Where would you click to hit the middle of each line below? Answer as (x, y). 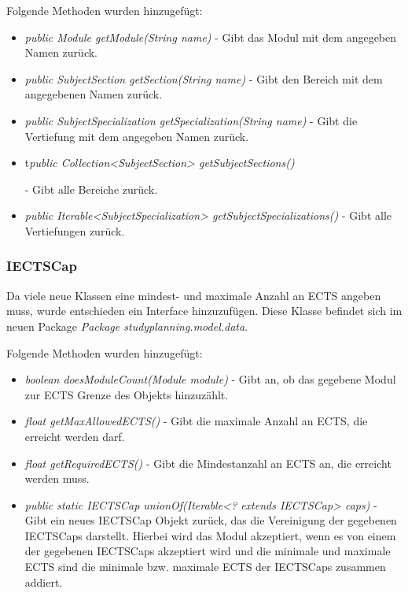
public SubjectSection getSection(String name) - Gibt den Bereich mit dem (204, 78)
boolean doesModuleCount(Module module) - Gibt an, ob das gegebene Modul (210, 379)
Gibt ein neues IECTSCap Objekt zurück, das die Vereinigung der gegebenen (211, 520)
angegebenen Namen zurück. (94, 94)
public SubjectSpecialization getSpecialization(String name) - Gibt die (191, 120)
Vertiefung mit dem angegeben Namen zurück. (137, 136)
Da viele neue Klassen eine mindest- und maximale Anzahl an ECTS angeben (194, 295)
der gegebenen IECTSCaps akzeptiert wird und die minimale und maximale (208, 551)
